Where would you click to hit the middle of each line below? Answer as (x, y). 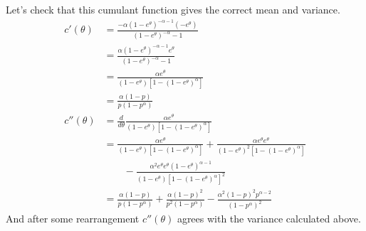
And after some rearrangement (73, 219)
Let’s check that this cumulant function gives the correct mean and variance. (173, 9)
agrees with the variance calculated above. (269, 219)
